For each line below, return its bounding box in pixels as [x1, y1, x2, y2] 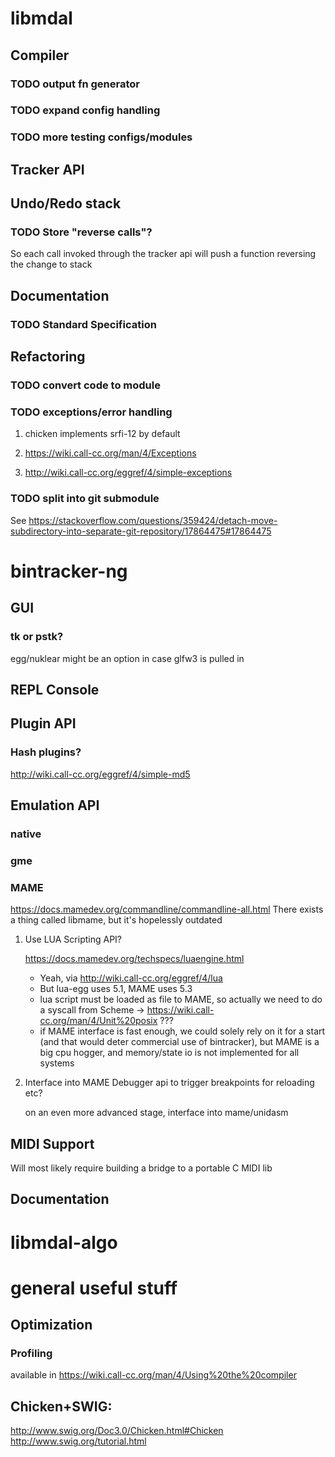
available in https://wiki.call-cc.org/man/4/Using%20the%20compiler [10, 1369, 297, 1381]
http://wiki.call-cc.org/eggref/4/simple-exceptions [24, 467, 233, 479]
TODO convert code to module [10, 378, 161, 392]
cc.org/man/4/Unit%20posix [39, 1015, 158, 1027]
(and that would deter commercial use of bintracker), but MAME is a [39, 1036, 320, 1048]
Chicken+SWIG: [10, 1398, 113, 1415]
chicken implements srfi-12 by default [24, 428, 181, 440]
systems [39, 1057, 75, 1069]
